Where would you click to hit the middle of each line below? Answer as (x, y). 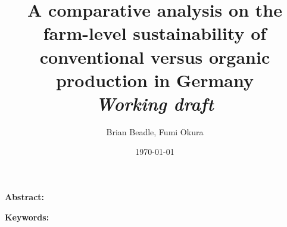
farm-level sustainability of (155, 33)
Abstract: (25, 197)
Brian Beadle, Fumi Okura (155, 131)
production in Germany (155, 80)
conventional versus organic (155, 56)
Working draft (155, 103)
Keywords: (27, 217)
